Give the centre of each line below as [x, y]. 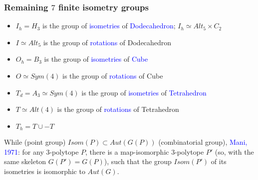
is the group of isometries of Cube [96, 59]
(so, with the [234, 151]
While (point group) [35, 142]
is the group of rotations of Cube [113, 76]
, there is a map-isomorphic [127, 151]
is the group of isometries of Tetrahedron [144, 92]
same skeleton [25, 161]
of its [219, 161]
